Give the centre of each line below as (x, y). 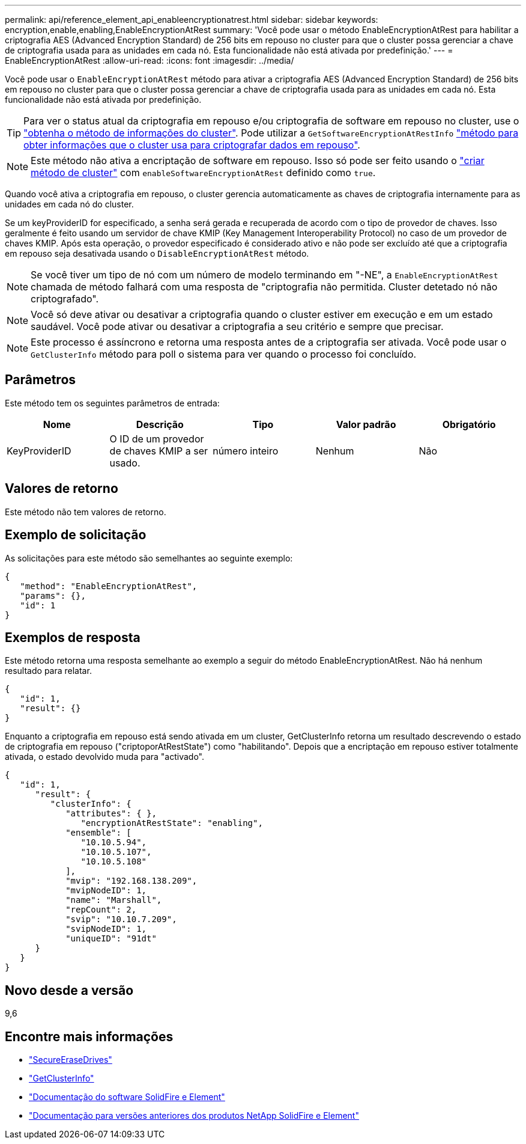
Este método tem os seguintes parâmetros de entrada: (112, 403)
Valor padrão (366, 424)
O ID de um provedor (157, 439)
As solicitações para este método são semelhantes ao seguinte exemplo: (149, 558)
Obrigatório (469, 424)
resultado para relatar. (48, 671)
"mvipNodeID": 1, (106, 891)
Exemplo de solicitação (76, 535)
